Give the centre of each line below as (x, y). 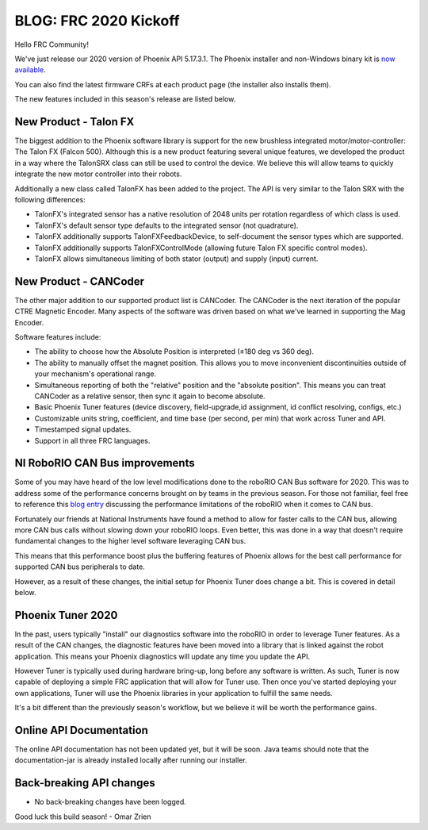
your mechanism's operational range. (96, 374)
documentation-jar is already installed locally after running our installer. (131, 760)
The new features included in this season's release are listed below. (125, 99)
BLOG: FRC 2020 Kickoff (97, 21)
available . (31, 70)
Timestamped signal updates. (83, 429)
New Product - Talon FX (75, 122)
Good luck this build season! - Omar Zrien (83, 817)
